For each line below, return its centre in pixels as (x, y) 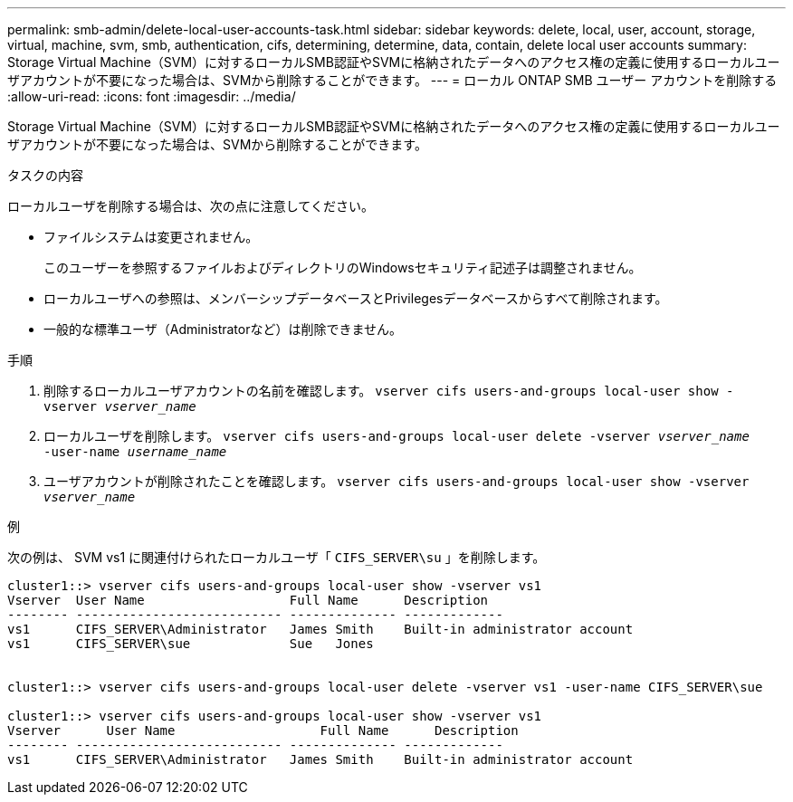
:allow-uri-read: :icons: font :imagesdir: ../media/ (152, 96)
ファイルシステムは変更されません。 (151, 237)
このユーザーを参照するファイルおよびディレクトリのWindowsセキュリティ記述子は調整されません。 (343, 267)
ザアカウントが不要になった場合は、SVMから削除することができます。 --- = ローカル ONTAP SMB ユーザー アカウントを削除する (392, 80)
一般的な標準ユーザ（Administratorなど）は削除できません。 (223, 329)
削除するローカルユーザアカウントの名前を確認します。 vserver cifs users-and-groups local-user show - (389, 391)
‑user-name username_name (135, 452)
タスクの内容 (45, 175)
